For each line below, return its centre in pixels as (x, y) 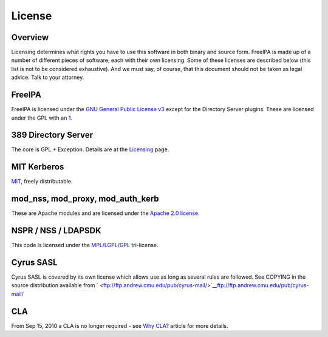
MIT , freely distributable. (42, 182)
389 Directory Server (52, 135)
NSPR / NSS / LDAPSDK (56, 231)
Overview (30, 37)
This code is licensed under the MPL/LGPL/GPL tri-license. (85, 245)
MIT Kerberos (38, 167)
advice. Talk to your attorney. (48, 77)
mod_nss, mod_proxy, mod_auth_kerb (85, 199)
